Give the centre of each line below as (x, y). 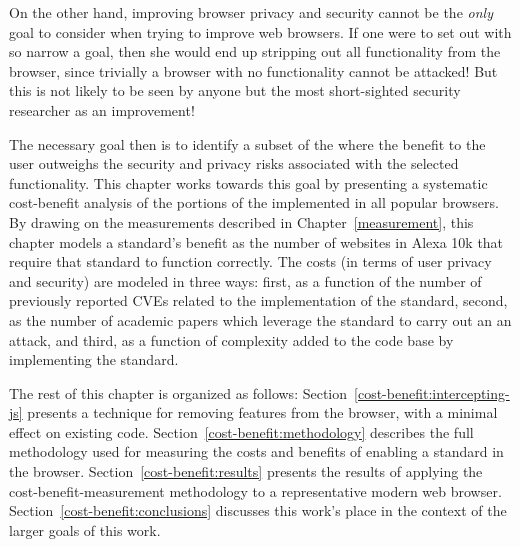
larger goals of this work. (85, 529)
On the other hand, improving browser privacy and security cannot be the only (251, 12)
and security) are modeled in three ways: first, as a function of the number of (245, 280)
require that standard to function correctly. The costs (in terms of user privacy (250, 261)
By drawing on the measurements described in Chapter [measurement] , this (241, 221)
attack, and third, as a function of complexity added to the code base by (231, 339)
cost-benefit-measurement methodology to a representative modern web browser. (255, 490)
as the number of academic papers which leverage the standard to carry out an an (260, 319)
